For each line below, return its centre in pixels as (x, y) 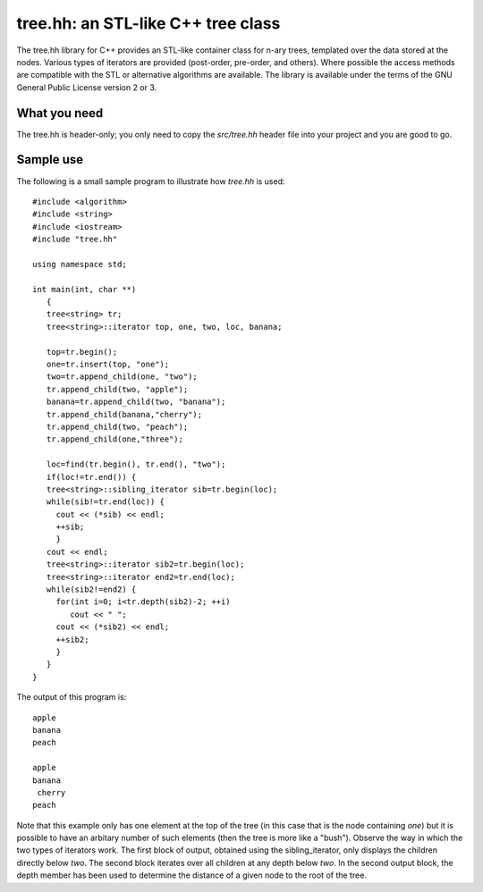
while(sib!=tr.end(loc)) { (106, 502)
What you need (60, 113)
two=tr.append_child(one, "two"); (122, 377)
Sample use (50, 160)
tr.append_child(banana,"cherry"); (124, 414)
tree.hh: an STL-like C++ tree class (148, 23)
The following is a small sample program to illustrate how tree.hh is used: (151, 181)
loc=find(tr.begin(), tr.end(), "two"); (136, 464)
